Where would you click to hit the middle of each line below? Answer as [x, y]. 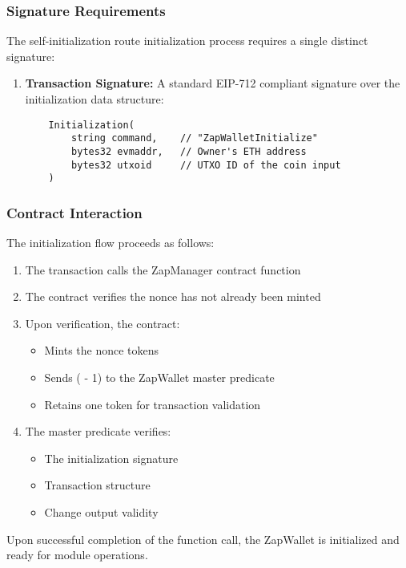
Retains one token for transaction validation [153, 404]
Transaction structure [97, 485]
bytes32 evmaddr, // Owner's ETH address [189, 151]
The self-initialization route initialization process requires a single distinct [187, 41]
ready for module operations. [77, 555]
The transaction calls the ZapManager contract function [163, 269]
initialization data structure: [94, 99]
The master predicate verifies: [98, 431]
